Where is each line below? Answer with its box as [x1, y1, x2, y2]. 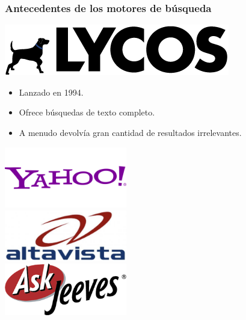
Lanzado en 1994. [19, 85, 84, 98]
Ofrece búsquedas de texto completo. [19, 106, 155, 118]
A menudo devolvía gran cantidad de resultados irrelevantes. [19, 126, 242, 138]
